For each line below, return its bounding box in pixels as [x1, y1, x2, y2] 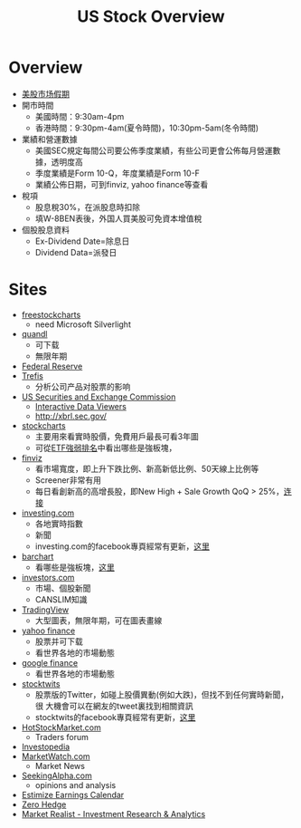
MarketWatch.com [21, 750, 91, 762]
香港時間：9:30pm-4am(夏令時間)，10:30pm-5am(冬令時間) [34, 122, 259, 133]
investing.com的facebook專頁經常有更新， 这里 [34, 541, 210, 552]
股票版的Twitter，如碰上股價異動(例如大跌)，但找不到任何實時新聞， [34, 688, 289, 699]
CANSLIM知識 [34, 593, 88, 604]
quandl [21, 328, 48, 339]
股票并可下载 [34, 636, 83, 647]
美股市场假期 [21, 88, 70, 99]
